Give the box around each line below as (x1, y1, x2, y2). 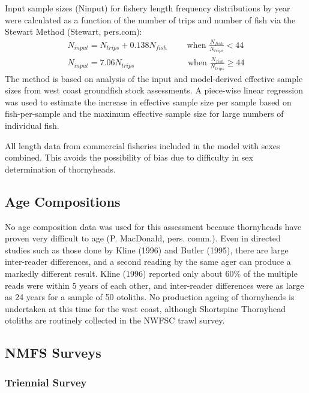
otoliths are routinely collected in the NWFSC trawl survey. (5, 314, 225, 327)
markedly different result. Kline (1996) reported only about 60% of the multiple (5, 267, 298, 280)
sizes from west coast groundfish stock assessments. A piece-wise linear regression (5, 84, 303, 96)
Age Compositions (5, 192, 121, 210)
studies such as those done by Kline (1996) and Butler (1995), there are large (5, 243, 289, 256)
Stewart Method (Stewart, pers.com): (5, 25, 142, 38)
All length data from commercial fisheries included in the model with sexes (5, 139, 280, 152)
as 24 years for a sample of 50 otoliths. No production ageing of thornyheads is (5, 291, 295, 303)
